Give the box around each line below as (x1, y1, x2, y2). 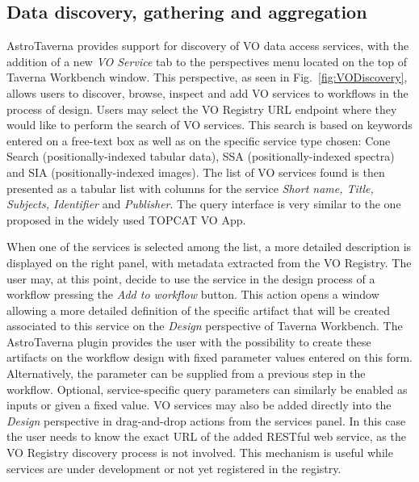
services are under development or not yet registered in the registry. (6, 459, 341, 476)
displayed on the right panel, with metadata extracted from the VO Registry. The (6, 254, 412, 270)
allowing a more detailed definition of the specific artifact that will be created (6, 301, 391, 318)
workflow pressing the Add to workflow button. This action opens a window (6, 286, 379, 303)
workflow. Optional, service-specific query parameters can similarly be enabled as (6, 380, 408, 397)
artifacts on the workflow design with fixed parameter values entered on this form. (6, 349, 413, 366)
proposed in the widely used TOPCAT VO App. (6, 211, 246, 228)
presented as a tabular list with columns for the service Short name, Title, (6, 179, 374, 196)
